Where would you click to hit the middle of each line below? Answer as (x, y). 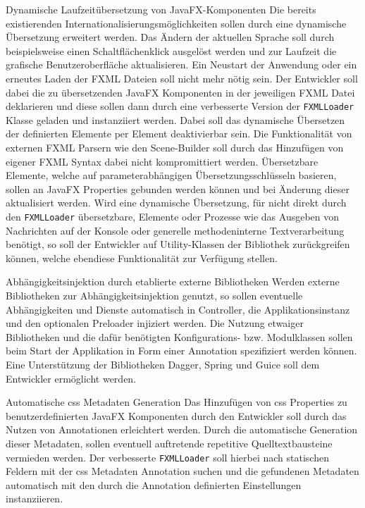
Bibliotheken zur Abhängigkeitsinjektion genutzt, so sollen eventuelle (154, 295)
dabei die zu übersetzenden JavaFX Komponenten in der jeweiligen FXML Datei (180, 92)
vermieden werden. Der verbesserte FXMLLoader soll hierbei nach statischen (167, 457)
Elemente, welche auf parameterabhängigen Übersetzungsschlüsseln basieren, (171, 175)
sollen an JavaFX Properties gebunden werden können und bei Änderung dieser (178, 188)
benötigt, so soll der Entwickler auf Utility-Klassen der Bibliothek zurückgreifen (178, 244)
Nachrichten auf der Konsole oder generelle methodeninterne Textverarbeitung (175, 230)
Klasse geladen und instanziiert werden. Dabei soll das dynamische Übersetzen (175, 119)
